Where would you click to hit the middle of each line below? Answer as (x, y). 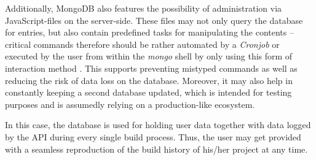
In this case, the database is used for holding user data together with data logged (158, 125)
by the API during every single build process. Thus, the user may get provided (153, 136)
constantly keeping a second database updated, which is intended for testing (148, 92)
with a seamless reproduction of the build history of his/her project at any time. (156, 149)
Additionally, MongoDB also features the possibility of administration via (144, 8)
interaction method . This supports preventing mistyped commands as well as (151, 68)
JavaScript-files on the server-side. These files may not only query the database (154, 20)
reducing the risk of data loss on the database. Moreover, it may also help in (149, 80)
